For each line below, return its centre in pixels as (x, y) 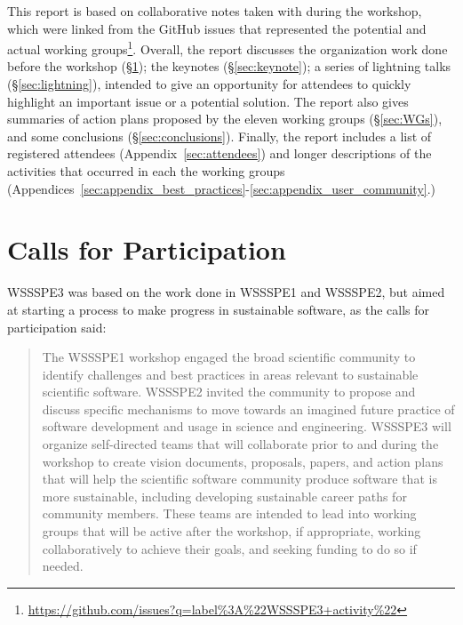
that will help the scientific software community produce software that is (239, 479)
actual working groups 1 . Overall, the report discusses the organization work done (228, 48)
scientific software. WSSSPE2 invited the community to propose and (229, 392)
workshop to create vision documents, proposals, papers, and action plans (243, 461)
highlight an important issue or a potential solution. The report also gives (208, 101)
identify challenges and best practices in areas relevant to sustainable (230, 374)
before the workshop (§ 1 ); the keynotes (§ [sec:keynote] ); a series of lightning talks (229, 66)
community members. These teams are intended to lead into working (229, 513)
